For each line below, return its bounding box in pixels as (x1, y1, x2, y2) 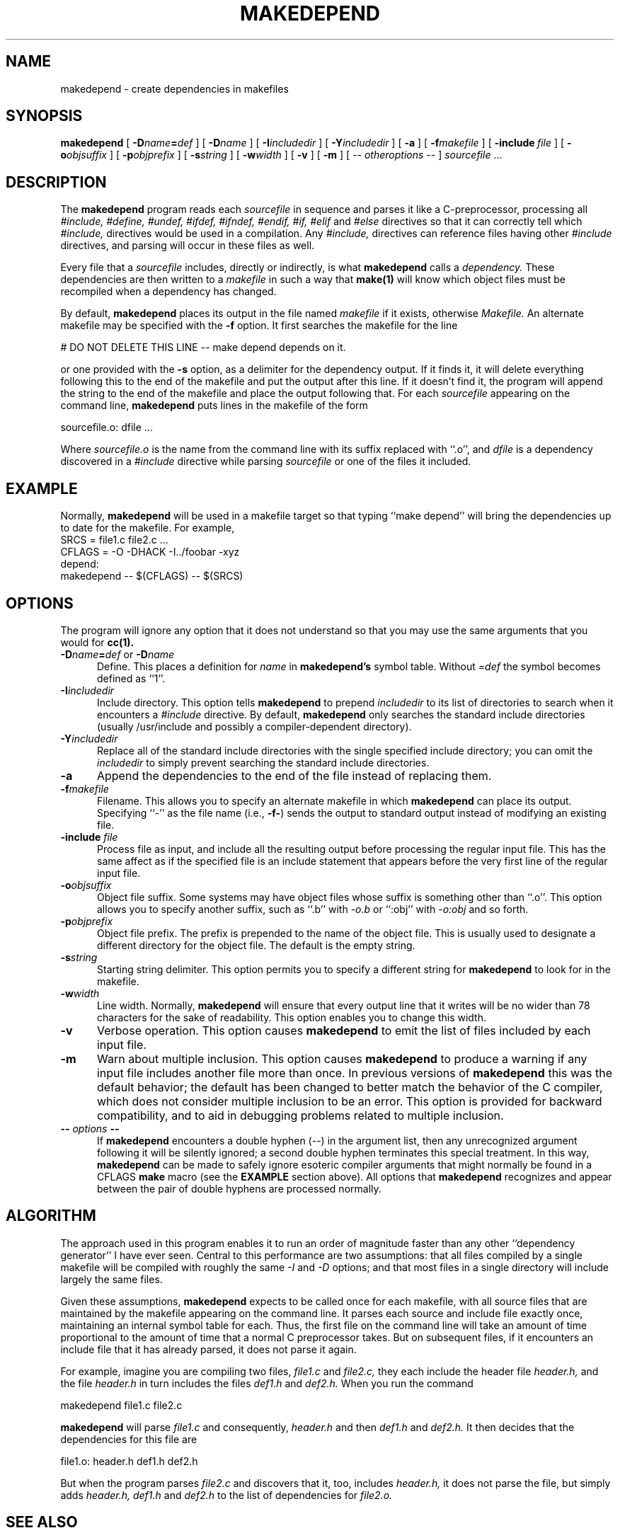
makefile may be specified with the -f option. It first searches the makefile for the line (60, 319, 458, 332)
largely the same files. (60, 1273, 163, 1285)
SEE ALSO (6, 1513, 78, 1532)
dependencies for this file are (60, 1432, 197, 1445)
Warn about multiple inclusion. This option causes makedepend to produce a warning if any (96, 1051, 587, 1066)
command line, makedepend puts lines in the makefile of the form (60, 399, 368, 412)
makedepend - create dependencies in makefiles (60, 82, 289, 95)
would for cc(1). (60, 636, 134, 648)
